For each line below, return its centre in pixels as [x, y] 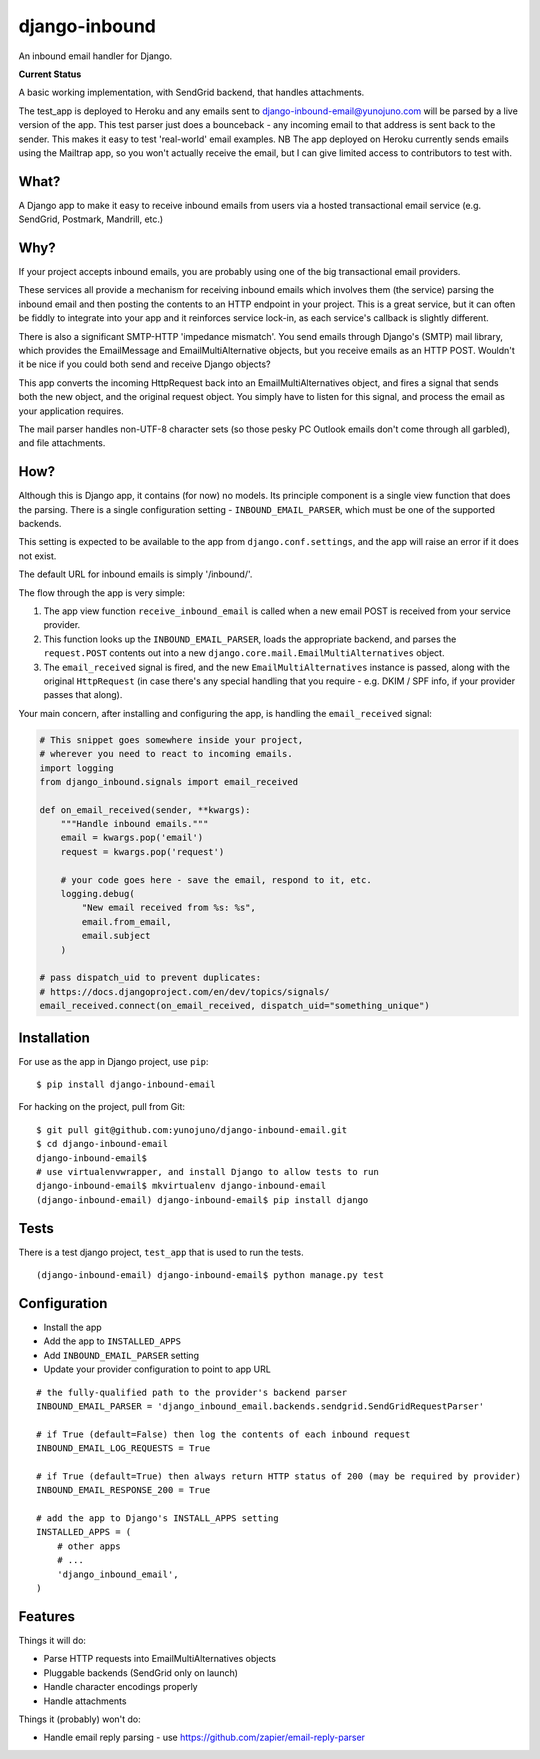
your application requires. [71, 411]
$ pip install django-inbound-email [126, 1084]
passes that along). [83, 695]
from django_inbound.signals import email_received [169, 781]
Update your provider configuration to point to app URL [157, 1369]
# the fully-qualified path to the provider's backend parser [192, 1392]
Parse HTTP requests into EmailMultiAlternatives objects [160, 1659]
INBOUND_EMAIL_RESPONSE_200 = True [123, 1490]
